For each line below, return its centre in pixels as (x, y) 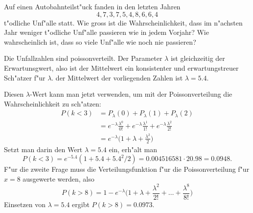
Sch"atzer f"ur (25, 77)
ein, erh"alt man (133, 149)
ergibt (81, 204)
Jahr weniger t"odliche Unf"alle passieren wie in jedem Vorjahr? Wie (106, 32)
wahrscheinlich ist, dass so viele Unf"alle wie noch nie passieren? (100, 41)
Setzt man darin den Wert (43, 149)
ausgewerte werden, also (58, 178)
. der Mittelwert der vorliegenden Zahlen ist (117, 77)
